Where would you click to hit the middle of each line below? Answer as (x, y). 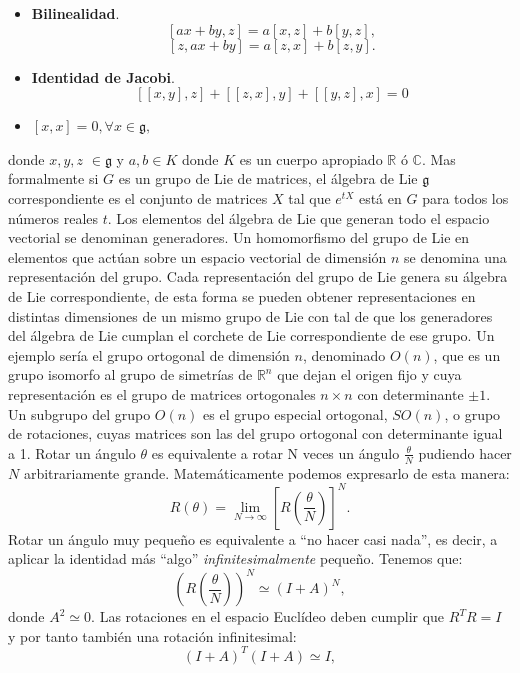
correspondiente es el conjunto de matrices (138, 197)
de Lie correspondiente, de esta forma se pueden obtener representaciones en (242, 295)
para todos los (465, 197)
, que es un (467, 354)
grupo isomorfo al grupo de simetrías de (130, 374)
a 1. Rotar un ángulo (72, 452)
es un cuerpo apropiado (311, 158)
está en (380, 197)
